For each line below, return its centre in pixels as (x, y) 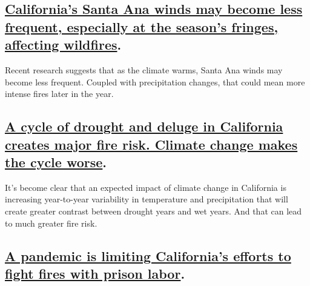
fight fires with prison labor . (95, 273)
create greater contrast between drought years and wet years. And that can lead (153, 211)
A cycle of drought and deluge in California (144, 126)
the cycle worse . (56, 161)
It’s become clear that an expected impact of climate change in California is (146, 187)
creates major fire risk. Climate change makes (151, 144)
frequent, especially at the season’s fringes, (142, 26)
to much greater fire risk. (51, 223)
